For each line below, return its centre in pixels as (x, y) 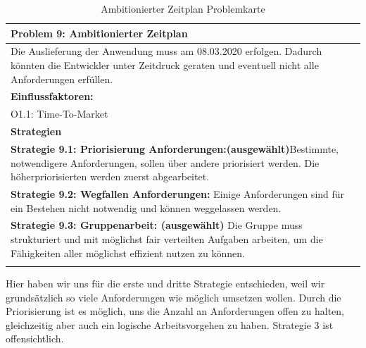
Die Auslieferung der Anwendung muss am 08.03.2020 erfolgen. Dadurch (166, 51)
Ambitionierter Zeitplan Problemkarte (183, 8)
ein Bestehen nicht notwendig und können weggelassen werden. (146, 207)
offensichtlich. (35, 338)
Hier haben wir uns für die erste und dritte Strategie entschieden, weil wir (165, 283)
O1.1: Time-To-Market (59, 114)
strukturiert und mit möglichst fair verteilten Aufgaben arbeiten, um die (167, 239)
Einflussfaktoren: (52, 96)
